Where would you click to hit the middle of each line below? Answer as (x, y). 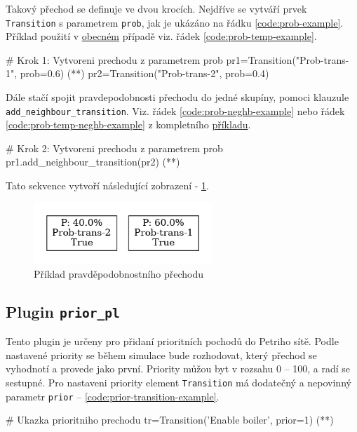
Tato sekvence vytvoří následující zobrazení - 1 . (107, 185)
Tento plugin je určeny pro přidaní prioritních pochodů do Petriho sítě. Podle (172, 341)
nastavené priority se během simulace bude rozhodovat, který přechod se (161, 355)
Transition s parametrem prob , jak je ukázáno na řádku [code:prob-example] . (175, 22)
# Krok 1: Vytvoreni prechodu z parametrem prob (114, 59)
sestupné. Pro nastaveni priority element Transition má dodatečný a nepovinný (178, 383)
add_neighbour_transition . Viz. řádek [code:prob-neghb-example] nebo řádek (175, 110)
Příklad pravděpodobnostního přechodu (119, 273)
